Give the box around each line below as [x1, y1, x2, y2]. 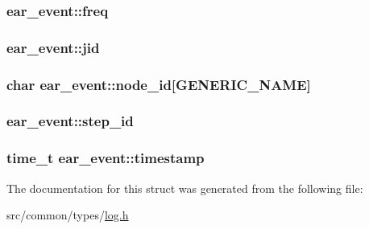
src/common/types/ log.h [6, 207, 129, 223]
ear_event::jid [6, 37, 100, 57]
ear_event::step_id [6, 111, 134, 131]
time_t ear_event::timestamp [6, 148, 205, 168]
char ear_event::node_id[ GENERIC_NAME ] [6, 74, 311, 94]
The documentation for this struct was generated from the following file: [6, 179, 363, 196]
